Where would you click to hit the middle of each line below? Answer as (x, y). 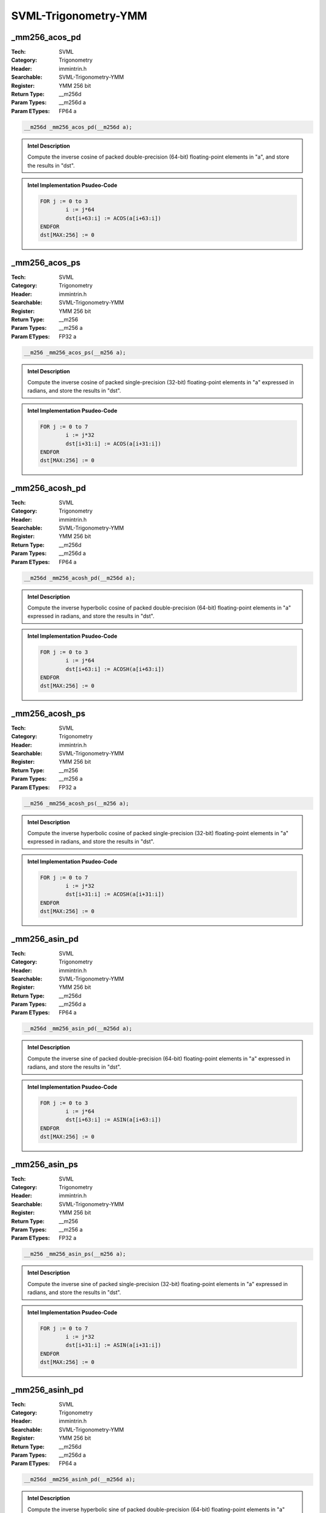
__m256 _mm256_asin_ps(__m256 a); (75, 1254)
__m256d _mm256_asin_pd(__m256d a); (78, 1029)
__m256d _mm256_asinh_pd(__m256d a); (80, 1479)
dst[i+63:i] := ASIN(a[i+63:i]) (113, 1120)
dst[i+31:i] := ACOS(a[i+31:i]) (113, 444)
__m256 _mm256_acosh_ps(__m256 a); (76, 803)
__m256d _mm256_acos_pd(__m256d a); (78, 127)
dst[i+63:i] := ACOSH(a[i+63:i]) (115, 669)
